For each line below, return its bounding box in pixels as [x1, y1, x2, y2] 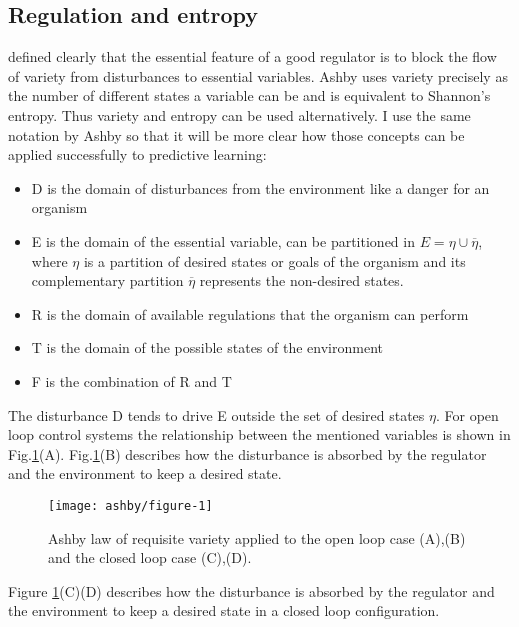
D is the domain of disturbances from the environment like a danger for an [31, 177, 490, 198]
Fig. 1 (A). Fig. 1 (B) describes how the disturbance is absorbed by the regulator [8, 443, 487, 464]
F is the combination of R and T [31, 370, 232, 391]
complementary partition [31, 270, 184, 291]
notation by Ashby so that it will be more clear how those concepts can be [8, 124, 465, 145]
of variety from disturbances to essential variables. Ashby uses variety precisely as [8, 65, 508, 86]
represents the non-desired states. [199, 270, 404, 291]
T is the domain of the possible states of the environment [31, 337, 383, 358]
